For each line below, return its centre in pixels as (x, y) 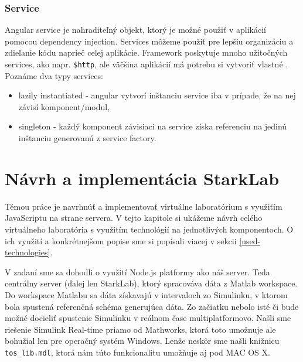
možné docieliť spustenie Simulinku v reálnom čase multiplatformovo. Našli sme (148, 318)
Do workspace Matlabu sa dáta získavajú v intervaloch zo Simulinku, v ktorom (146, 294)
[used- (250, 240)
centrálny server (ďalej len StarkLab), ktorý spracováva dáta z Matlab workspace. (151, 283)
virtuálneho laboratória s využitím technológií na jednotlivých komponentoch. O (149, 229)
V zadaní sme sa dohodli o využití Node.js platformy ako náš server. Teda (137, 271)
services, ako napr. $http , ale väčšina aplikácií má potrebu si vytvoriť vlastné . (147, 64)
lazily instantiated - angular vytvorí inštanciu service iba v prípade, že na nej (157, 95)
